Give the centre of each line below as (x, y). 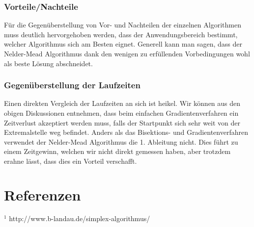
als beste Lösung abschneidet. (48, 63)
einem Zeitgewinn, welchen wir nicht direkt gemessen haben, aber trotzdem (117, 151)
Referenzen (42, 194)
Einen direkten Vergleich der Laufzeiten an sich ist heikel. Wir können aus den (122, 103)
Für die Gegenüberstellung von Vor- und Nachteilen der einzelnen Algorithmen (123, 25)
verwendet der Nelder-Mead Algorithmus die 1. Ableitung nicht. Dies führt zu (121, 141)
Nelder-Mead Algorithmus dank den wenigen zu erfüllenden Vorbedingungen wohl (127, 53)
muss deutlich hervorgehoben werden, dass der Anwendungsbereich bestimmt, (121, 34)
